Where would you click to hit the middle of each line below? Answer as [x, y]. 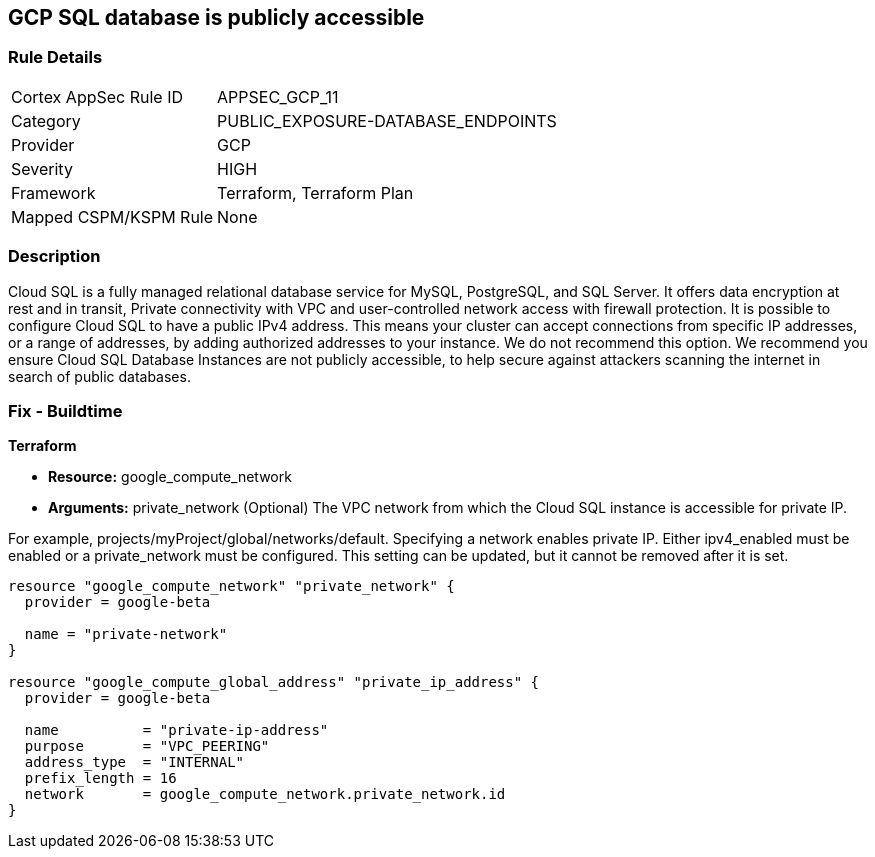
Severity [42, 168]
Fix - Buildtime [65, 410]
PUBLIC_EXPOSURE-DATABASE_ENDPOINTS [387, 120]
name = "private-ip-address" [176, 730]
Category [46, 120]
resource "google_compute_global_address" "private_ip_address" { [274, 682]
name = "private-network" [126, 634]
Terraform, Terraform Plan [315, 192]
